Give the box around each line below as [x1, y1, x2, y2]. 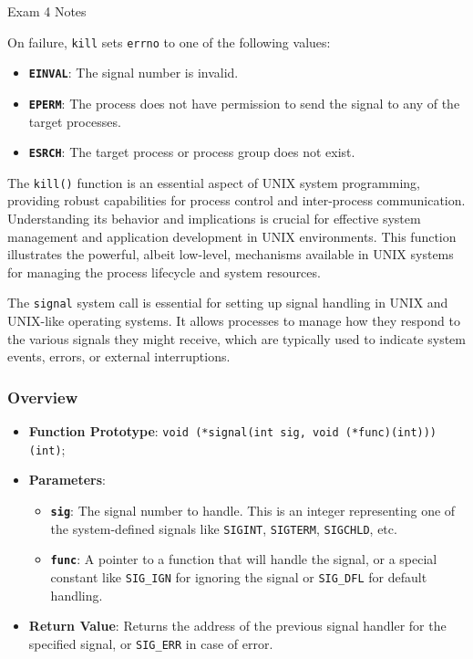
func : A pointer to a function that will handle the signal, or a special [50, 549, 437, 569]
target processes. [28, 111, 121, 131]
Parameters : [28, 470, 106, 489]
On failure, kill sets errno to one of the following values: [7, 32, 331, 51]
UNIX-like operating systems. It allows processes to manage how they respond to [7, 311, 460, 330]
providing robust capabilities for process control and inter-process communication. [7, 191, 466, 210]
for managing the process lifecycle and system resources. [7, 262, 321, 281]
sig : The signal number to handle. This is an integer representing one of [50, 501, 456, 519]
